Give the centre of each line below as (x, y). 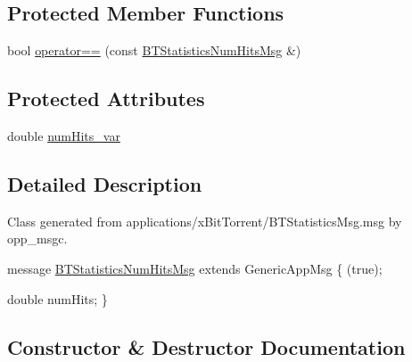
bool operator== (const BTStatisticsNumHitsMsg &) (154, 50)
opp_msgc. (37, 239)
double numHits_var (64, 136)
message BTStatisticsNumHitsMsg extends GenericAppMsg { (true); (195, 268)
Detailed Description (105, 183)
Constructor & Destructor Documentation (206, 346)
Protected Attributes (106, 99)
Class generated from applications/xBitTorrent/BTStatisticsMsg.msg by (205, 221)
